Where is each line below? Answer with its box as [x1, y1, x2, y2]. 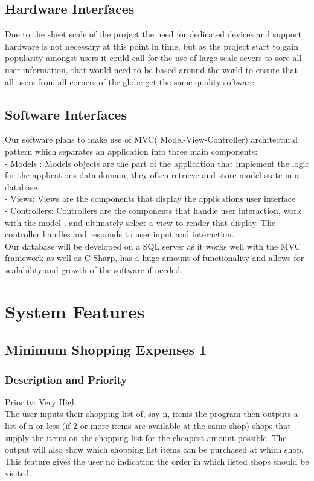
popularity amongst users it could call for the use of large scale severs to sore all [5, 51, 302, 64]
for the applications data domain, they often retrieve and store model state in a [5, 169, 300, 181]
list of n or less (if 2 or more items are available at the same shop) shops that [5, 419, 291, 432]
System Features [5, 299, 145, 323]
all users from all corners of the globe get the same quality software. [5, 75, 257, 88]
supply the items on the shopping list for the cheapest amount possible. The [5, 431, 287, 444]
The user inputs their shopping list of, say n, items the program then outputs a [5, 407, 298, 420]
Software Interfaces [5, 105, 127, 123]
